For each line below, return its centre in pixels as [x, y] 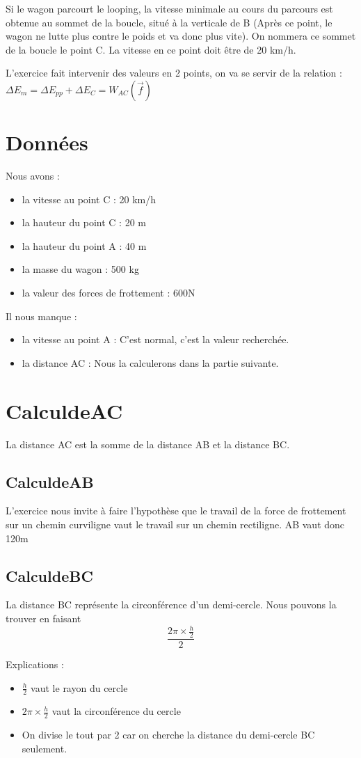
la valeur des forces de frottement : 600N [109, 293]
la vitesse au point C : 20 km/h [89, 199]
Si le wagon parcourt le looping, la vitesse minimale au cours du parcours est [169, 8]
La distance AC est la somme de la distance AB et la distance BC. [148, 444]
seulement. [45, 748]
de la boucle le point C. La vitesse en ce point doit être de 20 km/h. [151, 49]
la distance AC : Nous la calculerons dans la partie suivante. [150, 362]
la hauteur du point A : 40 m [84, 245]
